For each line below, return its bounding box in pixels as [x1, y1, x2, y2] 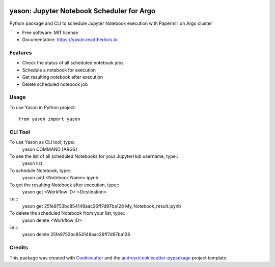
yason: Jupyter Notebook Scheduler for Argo [9, 7, 155, 15]
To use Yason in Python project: [9, 104, 76, 110]
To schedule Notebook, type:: [9, 168, 72, 174]
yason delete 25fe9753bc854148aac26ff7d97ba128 [22, 231, 130, 238]
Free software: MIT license [22, 29, 78, 36]
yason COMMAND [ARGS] [22, 146, 77, 152]
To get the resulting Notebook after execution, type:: [9, 182, 120, 188]
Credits [9, 244, 28, 251]
